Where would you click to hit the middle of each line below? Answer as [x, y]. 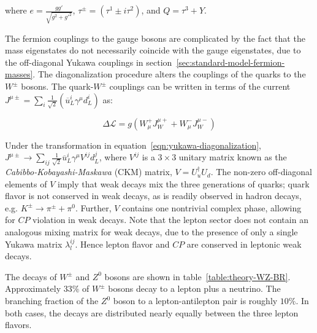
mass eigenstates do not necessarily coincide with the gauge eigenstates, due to [153, 50]
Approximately [33, 288]
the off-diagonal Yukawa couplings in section [89, 62]
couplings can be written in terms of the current [200, 86]
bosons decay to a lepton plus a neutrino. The [194, 288]
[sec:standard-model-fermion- [231, 62]
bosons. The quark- [57, 86]
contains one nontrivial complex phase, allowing [212, 207]
